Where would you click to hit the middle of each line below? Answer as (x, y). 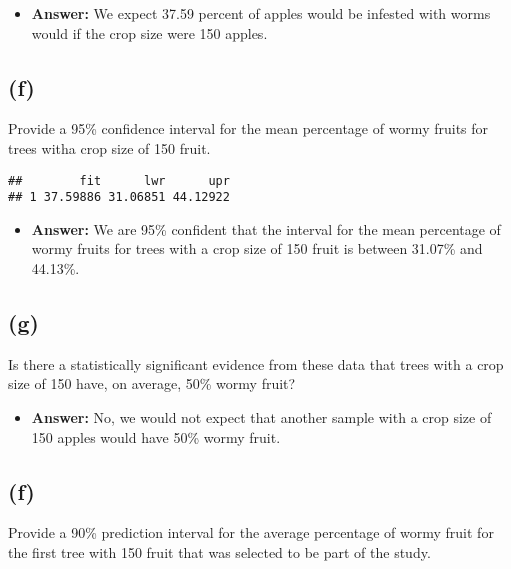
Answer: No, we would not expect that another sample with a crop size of (261, 417)
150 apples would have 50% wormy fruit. (156, 436)
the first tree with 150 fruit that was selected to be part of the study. (219, 552)
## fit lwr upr (119, 180)
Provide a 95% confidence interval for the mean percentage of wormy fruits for (248, 128)
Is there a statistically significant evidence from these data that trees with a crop (256, 363)
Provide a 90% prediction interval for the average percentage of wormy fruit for (251, 532)
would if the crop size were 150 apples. (149, 32)
